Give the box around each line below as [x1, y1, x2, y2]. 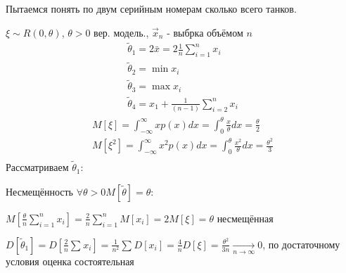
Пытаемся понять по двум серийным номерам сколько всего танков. [6, 1, 297, 15]
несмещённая [217, 210, 274, 225]
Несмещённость [6, 184, 74, 198]
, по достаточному [262, 236, 340, 251]
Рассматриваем [6, 160, 69, 174]
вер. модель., [94, 25, 149, 39]
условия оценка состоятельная [6, 253, 134, 268]
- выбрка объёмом [167, 25, 243, 39]
